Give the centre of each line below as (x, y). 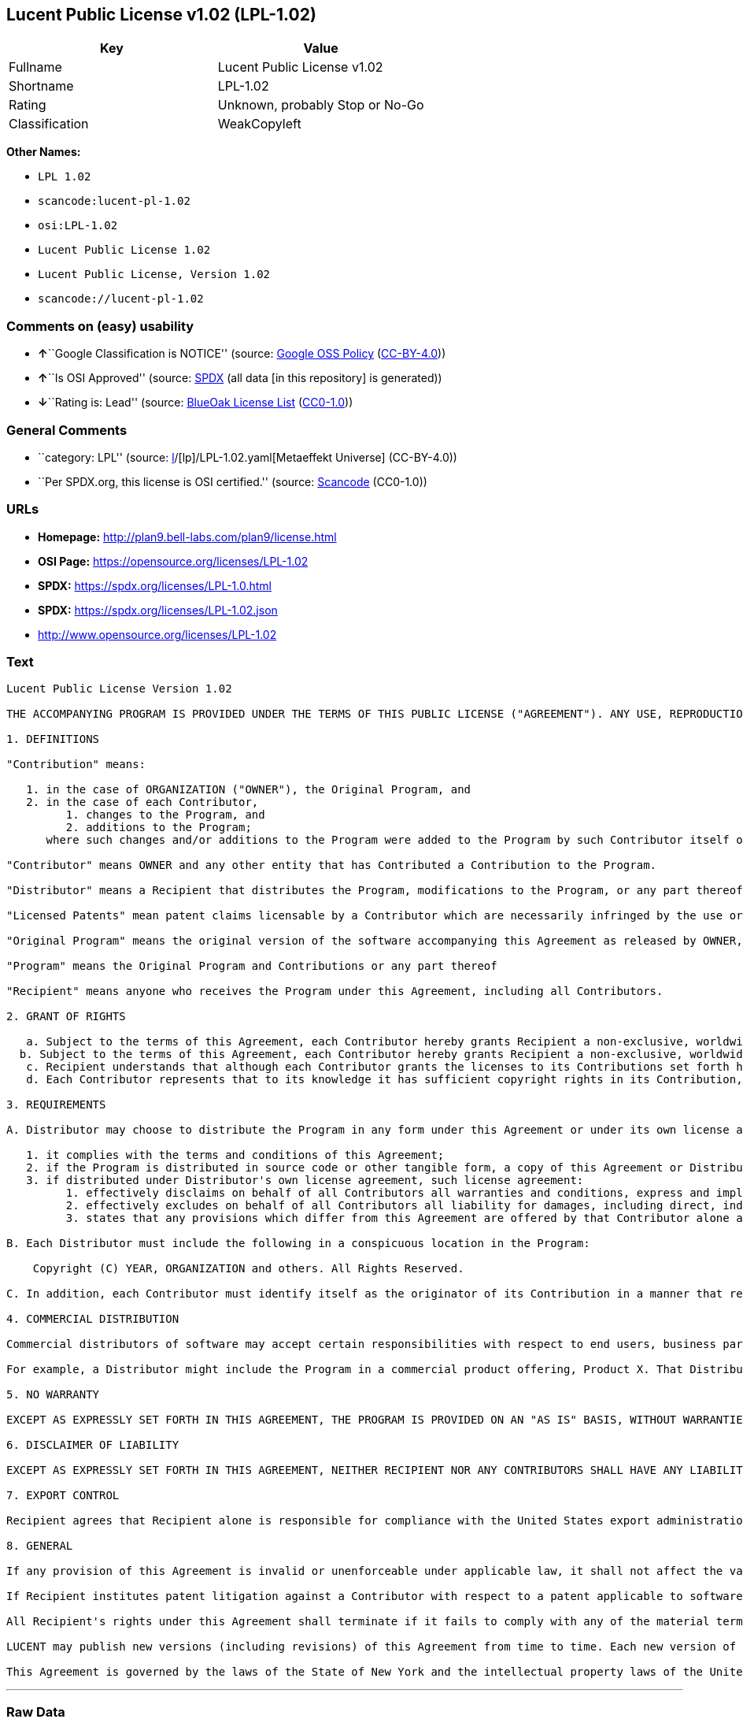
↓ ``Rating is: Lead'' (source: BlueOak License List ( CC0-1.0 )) (196, 403)
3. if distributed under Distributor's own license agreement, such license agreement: (305, 1181)
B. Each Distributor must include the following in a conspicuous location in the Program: (298, 1244)
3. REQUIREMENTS (56, 1105)
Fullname (35, 67)
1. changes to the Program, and (165, 815)
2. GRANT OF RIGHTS (66, 1017)
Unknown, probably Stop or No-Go (321, 105)
